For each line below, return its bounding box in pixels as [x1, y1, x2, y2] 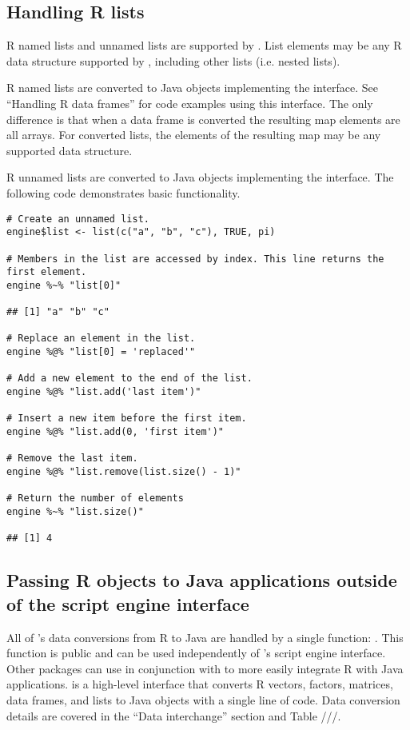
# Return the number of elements [6, 493, 184, 505]
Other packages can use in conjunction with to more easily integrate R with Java [6, 660, 404, 676]
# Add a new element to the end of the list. [6, 373, 253, 385]
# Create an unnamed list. [6, 213, 149, 225]
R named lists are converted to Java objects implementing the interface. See [6, 79, 379, 96]
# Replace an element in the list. [6, 333, 196, 345]
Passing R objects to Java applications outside [6, 568, 397, 592]
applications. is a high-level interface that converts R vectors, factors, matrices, [6, 676, 393, 692]
